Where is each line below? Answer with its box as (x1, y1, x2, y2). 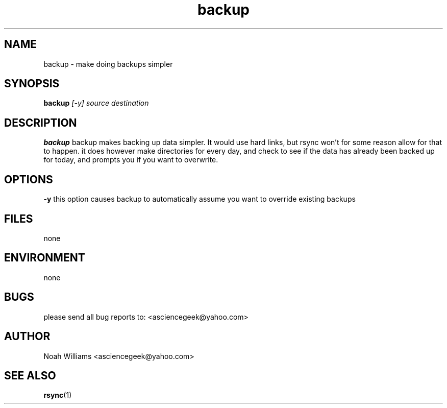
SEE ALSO (4, 369, 56, 382)
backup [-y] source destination (43, 99, 149, 108)
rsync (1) (43, 391, 72, 400)
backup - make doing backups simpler (43, 59, 173, 68)
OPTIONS (4, 173, 53, 186)
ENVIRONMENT (4, 251, 85, 265)
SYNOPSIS (4, 77, 60, 90)
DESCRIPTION (4, 116, 77, 129)
